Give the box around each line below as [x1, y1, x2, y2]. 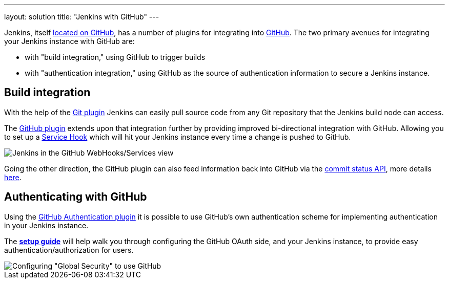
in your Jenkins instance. [4, 221, 89, 230]
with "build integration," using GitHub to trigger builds [25, 53, 206, 61]
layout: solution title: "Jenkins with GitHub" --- [4, 12, 159, 21]
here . [4, 172, 22, 182]
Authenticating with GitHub [4, 190, 147, 204]
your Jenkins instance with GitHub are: [4, 37, 135, 46]
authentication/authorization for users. [4, 245, 134, 254]
